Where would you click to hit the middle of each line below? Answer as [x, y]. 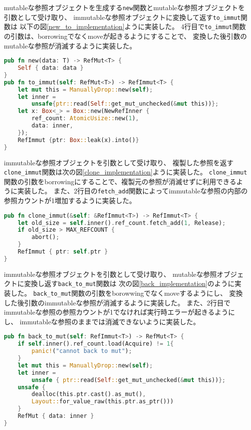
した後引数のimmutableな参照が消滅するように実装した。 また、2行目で [117, 302]
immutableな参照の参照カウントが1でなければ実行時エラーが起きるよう [116, 312]
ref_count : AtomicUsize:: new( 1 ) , [85, 119]
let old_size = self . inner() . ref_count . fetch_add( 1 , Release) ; [122, 223]
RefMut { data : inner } [56, 416]
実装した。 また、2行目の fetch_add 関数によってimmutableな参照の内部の [132, 191]
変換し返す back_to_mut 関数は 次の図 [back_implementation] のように [129, 283]
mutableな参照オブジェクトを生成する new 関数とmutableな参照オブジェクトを [125, 7]
